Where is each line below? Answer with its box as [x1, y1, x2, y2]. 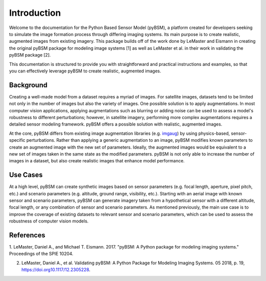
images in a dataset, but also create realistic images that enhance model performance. [9, 158, 185, 164]
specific [9, 137, 26, 143]
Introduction [9, 7, 61, 18]
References [9, 231, 45, 239]
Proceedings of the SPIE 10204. [9, 251, 73, 257]
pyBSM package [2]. [9, 52, 51, 58]
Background [9, 81, 48, 89]
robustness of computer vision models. [9, 218, 89, 224]
